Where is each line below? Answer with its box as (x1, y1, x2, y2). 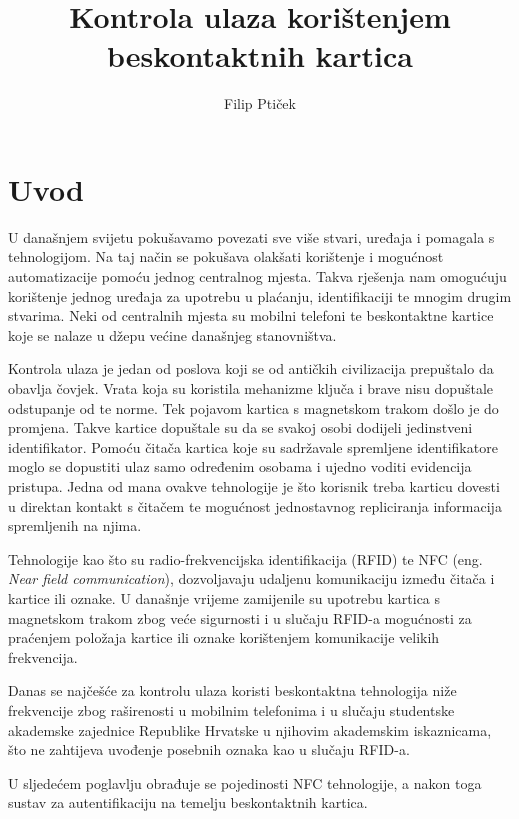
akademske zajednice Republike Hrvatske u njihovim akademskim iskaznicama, (8, 719, 492, 740)
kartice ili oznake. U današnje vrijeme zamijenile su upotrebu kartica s (8, 587, 441, 608)
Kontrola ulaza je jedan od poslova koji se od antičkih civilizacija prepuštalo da (8, 358, 494, 379)
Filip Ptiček (224, 93, 296, 114)
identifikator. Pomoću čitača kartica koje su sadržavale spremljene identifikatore (8, 436, 498, 457)
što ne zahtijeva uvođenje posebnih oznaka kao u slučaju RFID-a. (8, 739, 410, 760)
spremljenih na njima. (8, 515, 142, 536)
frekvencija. (8, 646, 78, 667)
